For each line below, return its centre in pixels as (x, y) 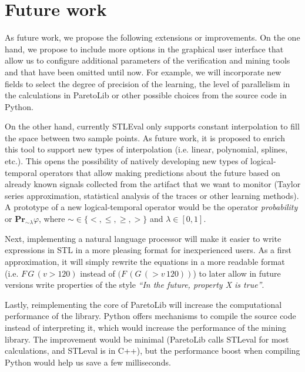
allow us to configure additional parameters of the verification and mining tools (148, 60)
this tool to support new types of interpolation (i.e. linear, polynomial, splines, (146, 149)
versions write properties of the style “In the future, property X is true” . (135, 285)
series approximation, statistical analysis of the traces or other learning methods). (152, 195)
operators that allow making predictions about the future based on (160, 172)
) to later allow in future (237, 273)
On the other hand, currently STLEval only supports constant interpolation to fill (152, 126)
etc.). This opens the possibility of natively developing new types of (126, 161)
